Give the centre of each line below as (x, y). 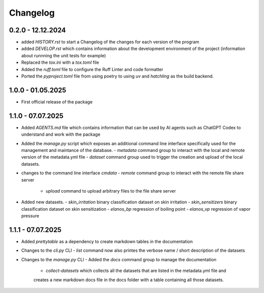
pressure (30, 216)
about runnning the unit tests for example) (64, 55)
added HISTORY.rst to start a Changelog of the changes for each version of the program (110, 42)
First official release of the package (57, 102)
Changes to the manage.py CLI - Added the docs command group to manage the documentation (119, 259)
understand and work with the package (61, 134)
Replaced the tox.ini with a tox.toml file (60, 62)
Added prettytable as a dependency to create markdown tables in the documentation (107, 242)
